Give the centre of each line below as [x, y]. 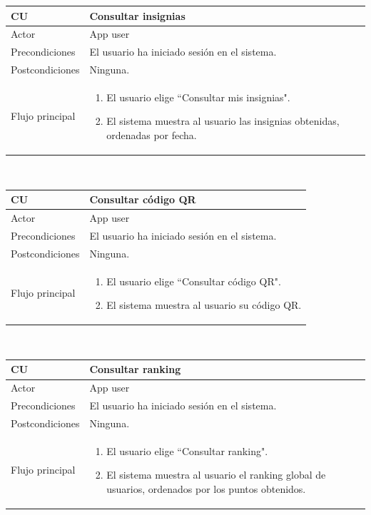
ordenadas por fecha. [152, 135]
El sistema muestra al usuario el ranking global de [216, 475]
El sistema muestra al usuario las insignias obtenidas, [223, 121]
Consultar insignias [137, 15]
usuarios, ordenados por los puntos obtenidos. [206, 488]
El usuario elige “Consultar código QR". [194, 281]
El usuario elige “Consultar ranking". [187, 450]
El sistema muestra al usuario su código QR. [204, 305]
